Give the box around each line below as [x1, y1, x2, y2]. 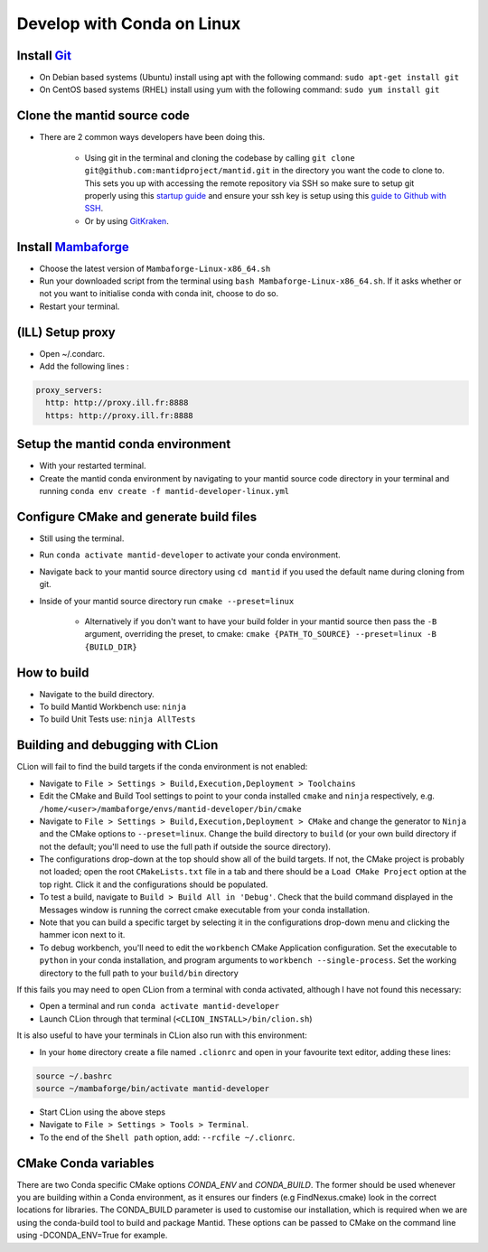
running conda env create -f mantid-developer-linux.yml [39, 486, 290, 497]
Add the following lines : [39, 361, 130, 372]
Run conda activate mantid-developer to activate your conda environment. [39, 549, 341, 560]
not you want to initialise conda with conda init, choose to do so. [39, 288, 279, 299]
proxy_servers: [35, 385, 103, 396]
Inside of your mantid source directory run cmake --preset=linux [39, 595, 295, 606]
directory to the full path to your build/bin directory [39, 967, 239, 978]
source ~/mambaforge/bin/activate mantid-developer [35, 1083, 270, 1093]
